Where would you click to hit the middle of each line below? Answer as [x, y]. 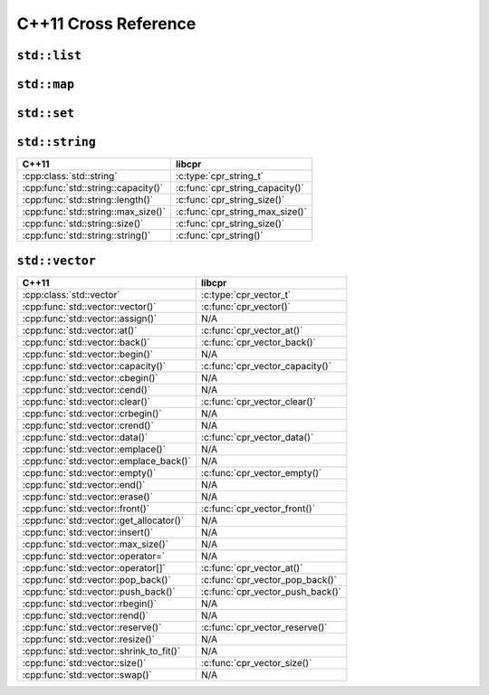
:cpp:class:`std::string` [70, 176]
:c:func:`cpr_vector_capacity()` [266, 366]
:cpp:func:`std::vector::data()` [85, 437]
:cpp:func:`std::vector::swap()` [87, 674]
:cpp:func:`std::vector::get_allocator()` [103, 520]
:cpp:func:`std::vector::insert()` [88, 532]
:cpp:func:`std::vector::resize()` [89, 639]
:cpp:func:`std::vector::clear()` [86, 401]
